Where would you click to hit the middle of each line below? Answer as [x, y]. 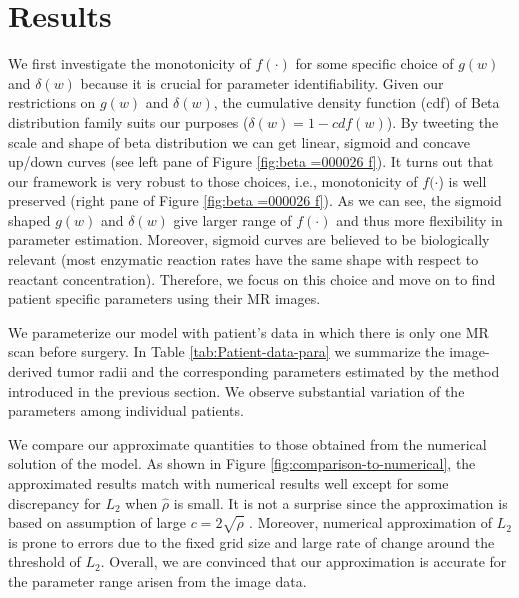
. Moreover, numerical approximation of [370, 522]
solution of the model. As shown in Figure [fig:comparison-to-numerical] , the [242, 463]
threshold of [44, 561]
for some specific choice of [374, 63]
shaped [29, 219]
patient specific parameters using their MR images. [164, 298]
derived [30, 371]
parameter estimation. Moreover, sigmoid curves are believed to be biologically [249, 239]
